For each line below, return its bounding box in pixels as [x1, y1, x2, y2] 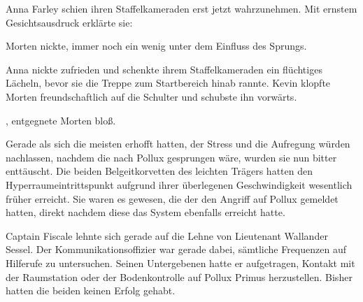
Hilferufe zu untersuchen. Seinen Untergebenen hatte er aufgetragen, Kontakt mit [6, 255, 355, 270]
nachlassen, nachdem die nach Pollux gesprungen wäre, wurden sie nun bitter [6, 150, 337, 164]
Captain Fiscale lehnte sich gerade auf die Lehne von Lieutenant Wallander [6, 228, 328, 243]
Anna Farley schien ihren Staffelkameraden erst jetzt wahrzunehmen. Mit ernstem [6, 1, 357, 15]
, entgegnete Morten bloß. [6, 113, 116, 127]
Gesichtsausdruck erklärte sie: [6, 15, 133, 29]
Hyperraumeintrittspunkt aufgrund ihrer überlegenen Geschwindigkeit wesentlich [6, 177, 353, 192]
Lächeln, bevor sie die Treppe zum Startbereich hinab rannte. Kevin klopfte [6, 75, 331, 90]
